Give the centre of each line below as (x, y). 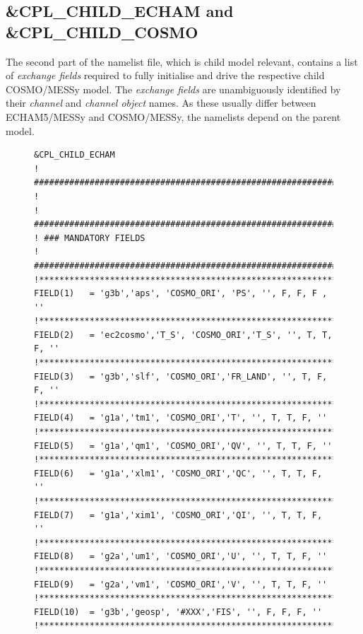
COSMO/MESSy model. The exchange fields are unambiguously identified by (173, 89)
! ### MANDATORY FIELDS (90, 238)
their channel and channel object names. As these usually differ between (161, 103)
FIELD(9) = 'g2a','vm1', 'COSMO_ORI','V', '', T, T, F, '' (181, 584)
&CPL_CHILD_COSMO (102, 31)
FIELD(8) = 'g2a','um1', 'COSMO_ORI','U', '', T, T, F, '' (181, 557)
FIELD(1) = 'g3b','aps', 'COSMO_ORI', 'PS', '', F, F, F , (181, 294)
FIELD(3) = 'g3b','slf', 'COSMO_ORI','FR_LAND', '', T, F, (181, 376)
